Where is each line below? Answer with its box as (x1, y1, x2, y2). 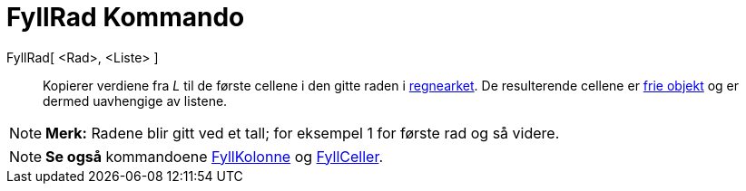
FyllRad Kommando (6, 2, 245, 33)
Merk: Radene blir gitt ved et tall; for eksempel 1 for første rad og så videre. (45, 123, 560, 142)
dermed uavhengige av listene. (43, 92, 228, 109)
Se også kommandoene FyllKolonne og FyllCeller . (45, 147, 384, 166)
